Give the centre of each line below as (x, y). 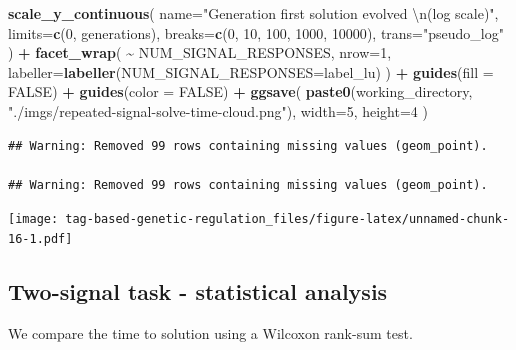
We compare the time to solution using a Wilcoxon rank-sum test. (210, 332)
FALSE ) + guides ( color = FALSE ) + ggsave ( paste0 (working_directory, (240, 91)
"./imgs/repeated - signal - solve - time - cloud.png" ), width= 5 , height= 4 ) (218, 110)
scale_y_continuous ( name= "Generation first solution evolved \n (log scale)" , (253, 13)
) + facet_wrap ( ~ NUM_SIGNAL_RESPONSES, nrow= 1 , (200, 52)
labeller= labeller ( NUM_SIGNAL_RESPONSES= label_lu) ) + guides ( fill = (251, 71)
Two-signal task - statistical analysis (198, 291)
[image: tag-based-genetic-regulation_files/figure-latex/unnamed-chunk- (259, 219)
